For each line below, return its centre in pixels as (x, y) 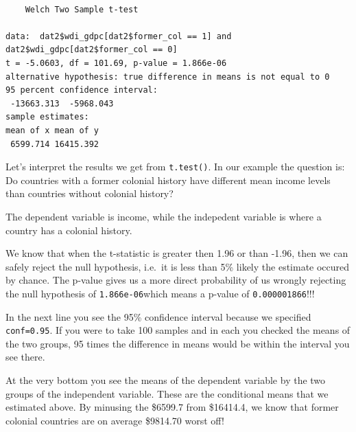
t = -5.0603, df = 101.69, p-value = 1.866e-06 (116, 63)
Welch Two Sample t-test (82, 9)
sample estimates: (47, 117)
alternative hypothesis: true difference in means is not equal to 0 (168, 77)
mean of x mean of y (52, 130)
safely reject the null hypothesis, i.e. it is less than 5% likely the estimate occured (178, 266)
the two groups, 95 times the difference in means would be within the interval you (178, 343)
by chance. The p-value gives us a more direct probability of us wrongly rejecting (176, 280)
